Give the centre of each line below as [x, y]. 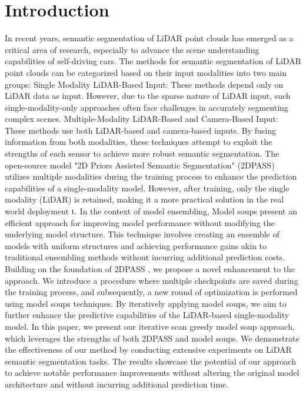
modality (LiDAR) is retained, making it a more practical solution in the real [144, 199]
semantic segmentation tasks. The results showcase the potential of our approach [150, 361]
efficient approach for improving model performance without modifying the [140, 222]
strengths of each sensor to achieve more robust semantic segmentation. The [142, 153]
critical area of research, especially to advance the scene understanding [132, 49]
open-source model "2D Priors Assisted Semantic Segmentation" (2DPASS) [140, 165]
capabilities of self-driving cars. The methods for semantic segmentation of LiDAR [153, 61]
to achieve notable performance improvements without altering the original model [152, 373]
